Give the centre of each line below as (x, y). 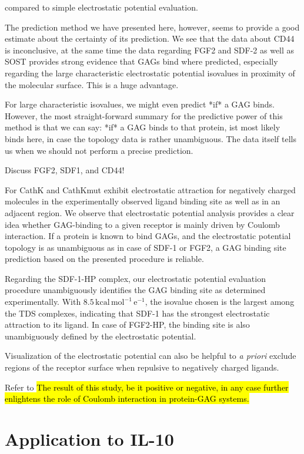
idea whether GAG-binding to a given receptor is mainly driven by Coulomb (142, 224)
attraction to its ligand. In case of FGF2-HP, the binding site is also (127, 324)
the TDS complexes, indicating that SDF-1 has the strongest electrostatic (137, 313)
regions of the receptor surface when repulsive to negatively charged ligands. (142, 367)
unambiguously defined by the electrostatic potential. (101, 336)
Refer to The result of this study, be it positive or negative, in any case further (147, 387)
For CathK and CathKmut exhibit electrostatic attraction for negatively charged (150, 189)
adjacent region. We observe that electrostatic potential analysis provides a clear (150, 212)
